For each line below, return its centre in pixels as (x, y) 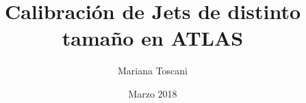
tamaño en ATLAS (153, 38)
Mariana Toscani (153, 71)
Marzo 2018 (153, 93)
